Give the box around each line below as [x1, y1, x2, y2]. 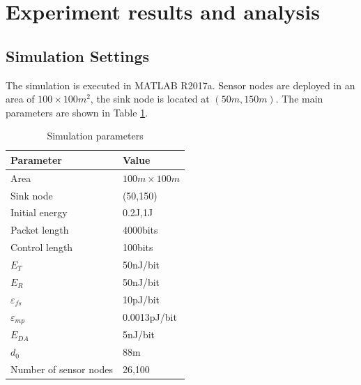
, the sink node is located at [90, 91, 210, 106]
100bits [122, 240, 153, 255]
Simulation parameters [47, 128, 144, 143]
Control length [10, 240, 73, 255]
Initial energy [10, 205, 68, 220]
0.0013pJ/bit [122, 309, 177, 324]
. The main [275, 91, 323, 106]
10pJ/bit [122, 292, 160, 306]
